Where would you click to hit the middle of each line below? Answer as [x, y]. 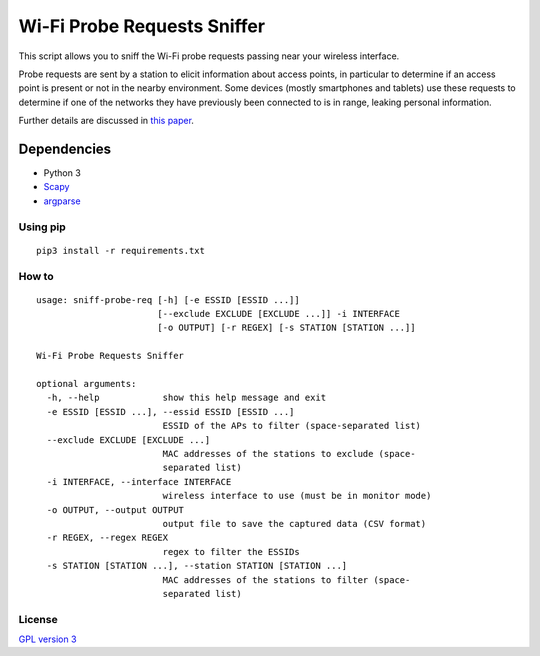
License [38, 619]
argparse [62, 201]
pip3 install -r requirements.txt [120, 250]
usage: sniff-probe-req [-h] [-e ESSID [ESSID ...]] [168, 299]
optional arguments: [86, 384]
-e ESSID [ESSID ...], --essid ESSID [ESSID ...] [170, 411]
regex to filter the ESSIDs [231, 551]
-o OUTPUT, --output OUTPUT [115, 509]
